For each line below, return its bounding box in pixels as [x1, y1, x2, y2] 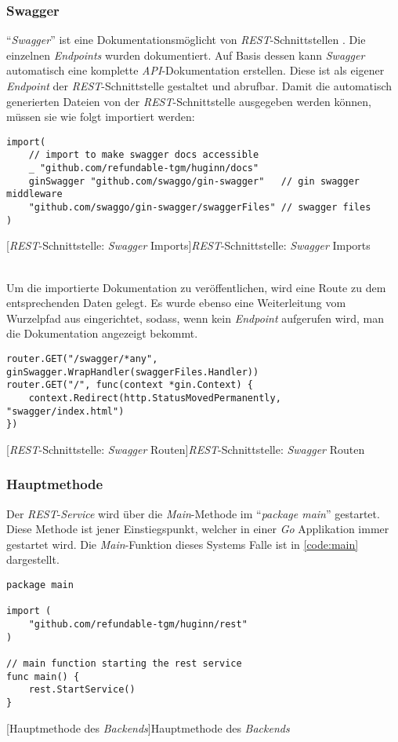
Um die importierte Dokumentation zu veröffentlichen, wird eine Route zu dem [6, 279, 386, 295]
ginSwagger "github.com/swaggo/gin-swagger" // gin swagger [28, 175, 360, 187]
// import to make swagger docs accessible [28, 149, 259, 161]
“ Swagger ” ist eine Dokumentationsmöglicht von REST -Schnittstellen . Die [6, 31, 366, 48]
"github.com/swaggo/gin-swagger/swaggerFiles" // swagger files [28, 202, 371, 214]
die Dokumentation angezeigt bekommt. [6, 325, 198, 342]
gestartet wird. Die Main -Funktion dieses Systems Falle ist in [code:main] [6, 535, 359, 552]
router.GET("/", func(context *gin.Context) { [6, 379, 253, 391]
